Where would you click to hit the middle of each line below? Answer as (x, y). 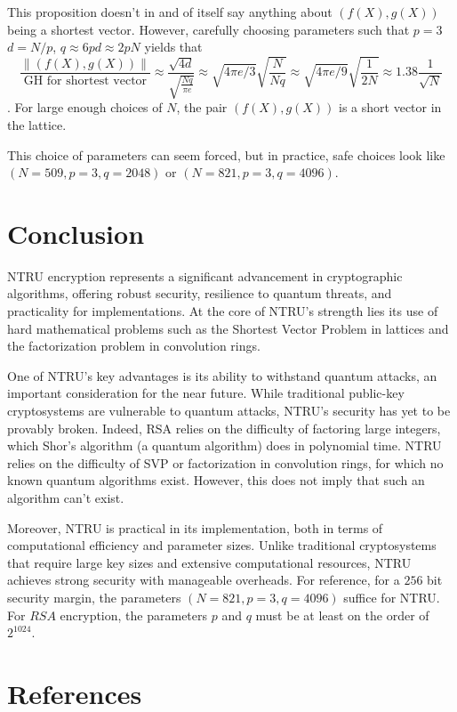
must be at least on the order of (342, 615)
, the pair (202, 107)
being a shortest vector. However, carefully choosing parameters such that (208, 29)
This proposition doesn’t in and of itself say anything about (170, 12)
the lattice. (37, 124)
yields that (173, 47)
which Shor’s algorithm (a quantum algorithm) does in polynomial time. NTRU (224, 445)
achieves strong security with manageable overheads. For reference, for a (204, 580)
